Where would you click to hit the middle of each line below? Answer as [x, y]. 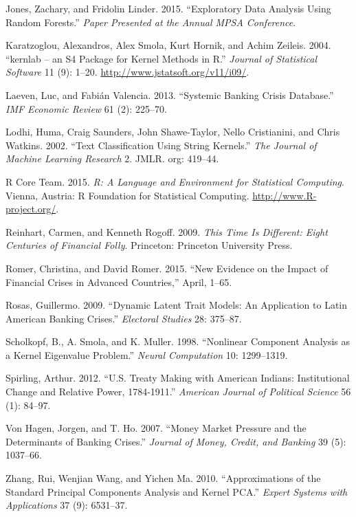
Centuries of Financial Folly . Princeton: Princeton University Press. [149, 245]
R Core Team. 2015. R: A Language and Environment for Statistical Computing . [175, 181]
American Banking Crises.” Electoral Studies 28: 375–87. [124, 318]
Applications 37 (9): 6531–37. [67, 505]
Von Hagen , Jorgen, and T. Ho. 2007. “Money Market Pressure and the [156, 428]
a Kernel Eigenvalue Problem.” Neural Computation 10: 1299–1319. [147, 354]
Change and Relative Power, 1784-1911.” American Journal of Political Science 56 [178, 392]
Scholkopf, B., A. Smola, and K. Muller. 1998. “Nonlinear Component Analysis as [178, 341]
